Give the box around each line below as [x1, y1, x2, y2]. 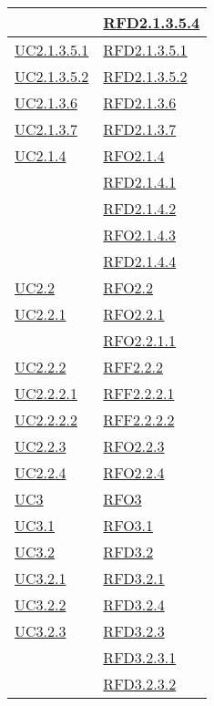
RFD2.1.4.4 [103, 251, 177, 271]
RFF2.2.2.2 [103, 409, 175, 430]
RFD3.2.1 [103, 568, 165, 588]
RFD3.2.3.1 [103, 647, 177, 668]
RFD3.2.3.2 [103, 673, 177, 694]
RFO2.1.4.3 [103, 224, 176, 245]
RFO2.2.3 [103, 435, 165, 456]
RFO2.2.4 [103, 462, 165, 483]
